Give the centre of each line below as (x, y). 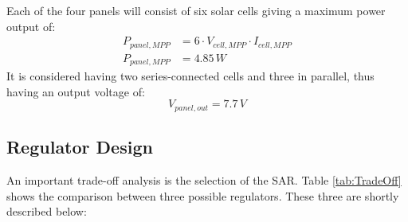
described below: (47, 211)
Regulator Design (80, 147)
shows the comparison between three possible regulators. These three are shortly (203, 195)
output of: (31, 26)
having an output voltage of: (76, 91)
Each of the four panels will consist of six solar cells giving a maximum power (196, 10)
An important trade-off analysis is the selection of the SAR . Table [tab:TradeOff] (204, 180)
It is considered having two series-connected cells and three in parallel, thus (190, 76)
